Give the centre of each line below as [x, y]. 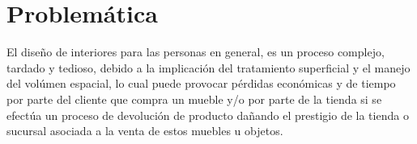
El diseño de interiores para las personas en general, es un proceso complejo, [196, 52]
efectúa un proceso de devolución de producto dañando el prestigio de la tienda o [208, 115]
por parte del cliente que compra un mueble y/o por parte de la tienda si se [194, 99]
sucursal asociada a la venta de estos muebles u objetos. [145, 131]
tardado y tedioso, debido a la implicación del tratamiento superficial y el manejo [208, 67]
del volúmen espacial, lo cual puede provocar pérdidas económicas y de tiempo [201, 83]
